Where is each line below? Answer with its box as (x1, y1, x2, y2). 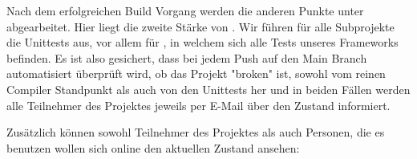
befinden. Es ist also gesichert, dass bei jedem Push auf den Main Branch (6, 49, 367, 66)
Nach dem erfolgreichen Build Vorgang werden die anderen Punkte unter (6, 2, 364, 18)
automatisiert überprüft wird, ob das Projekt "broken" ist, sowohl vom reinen (6, 65, 386, 82)
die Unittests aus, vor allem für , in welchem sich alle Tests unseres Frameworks (6, 34, 399, 51)
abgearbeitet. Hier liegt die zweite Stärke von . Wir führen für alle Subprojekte (6, 18, 395, 35)
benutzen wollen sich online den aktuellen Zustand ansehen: (6, 139, 300, 156)
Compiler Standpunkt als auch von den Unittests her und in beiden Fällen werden (6, 80, 411, 97)
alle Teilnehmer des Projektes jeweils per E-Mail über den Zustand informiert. (6, 96, 391, 113)
